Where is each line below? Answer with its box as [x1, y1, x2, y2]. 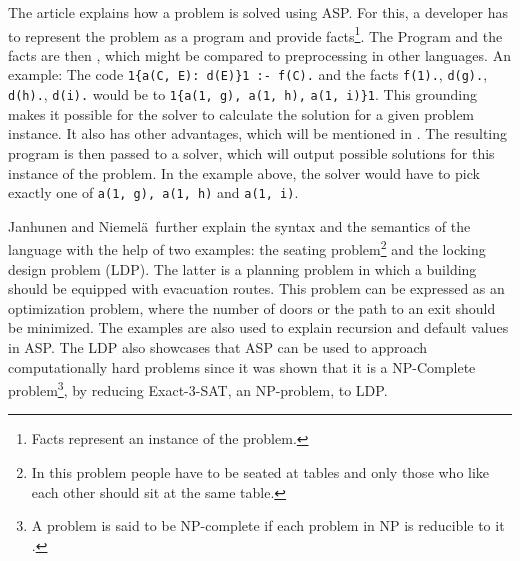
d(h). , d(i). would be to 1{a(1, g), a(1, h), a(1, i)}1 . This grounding [8, 84, 478, 105]
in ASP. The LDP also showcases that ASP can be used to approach [8, 337, 428, 357]
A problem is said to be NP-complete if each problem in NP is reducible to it [31, 515, 505, 536]
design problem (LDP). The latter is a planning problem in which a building [8, 258, 477, 279]
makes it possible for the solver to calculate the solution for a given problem [8, 103, 475, 124]
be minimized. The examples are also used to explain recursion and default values [8, 317, 509, 338]
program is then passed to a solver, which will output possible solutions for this [8, 142, 495, 163]
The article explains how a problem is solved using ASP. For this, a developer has [8, 2, 508, 22]
